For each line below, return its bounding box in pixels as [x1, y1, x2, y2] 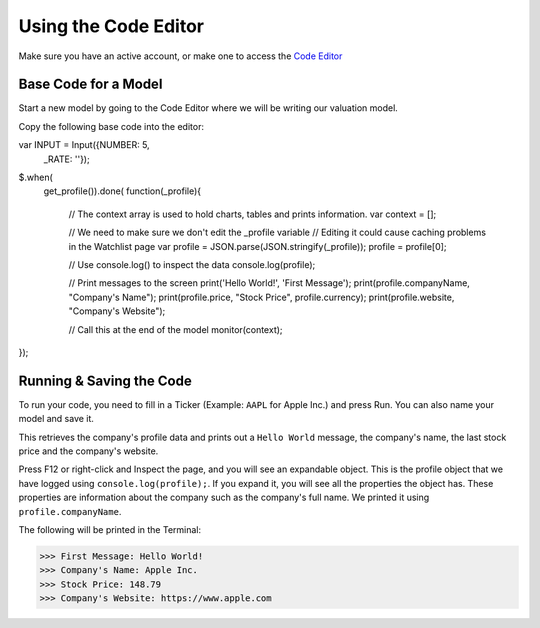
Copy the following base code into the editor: [18, 120, 205, 132]
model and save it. [18, 413, 95, 425]
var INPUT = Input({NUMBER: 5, [18, 139, 150, 151]
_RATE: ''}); [43, 153, 90, 165]
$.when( [18, 171, 54, 184]
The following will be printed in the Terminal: [18, 523, 202, 535]
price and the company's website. [18, 445, 159, 457]
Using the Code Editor [18, 15, 205, 37]
